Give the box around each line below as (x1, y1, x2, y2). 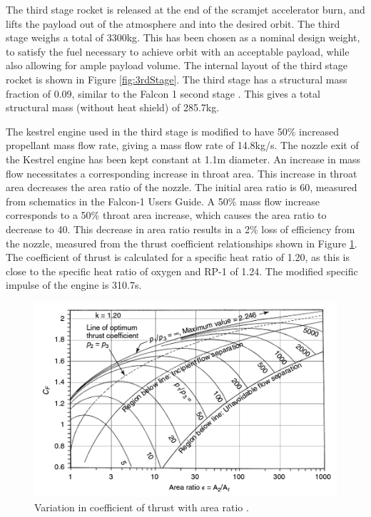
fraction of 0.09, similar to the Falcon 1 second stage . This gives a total (6, 86, 320, 101)
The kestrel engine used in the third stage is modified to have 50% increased (6, 123, 340, 138)
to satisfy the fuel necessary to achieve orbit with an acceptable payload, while (6, 43, 350, 58)
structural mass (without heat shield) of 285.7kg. (6, 100, 220, 115)
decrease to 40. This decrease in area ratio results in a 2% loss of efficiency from (6, 221, 355, 236)
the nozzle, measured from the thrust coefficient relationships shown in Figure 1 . (6, 235, 357, 250)
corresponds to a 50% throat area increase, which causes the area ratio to (6, 208, 327, 222)
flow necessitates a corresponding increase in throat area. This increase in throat (6, 165, 357, 180)
